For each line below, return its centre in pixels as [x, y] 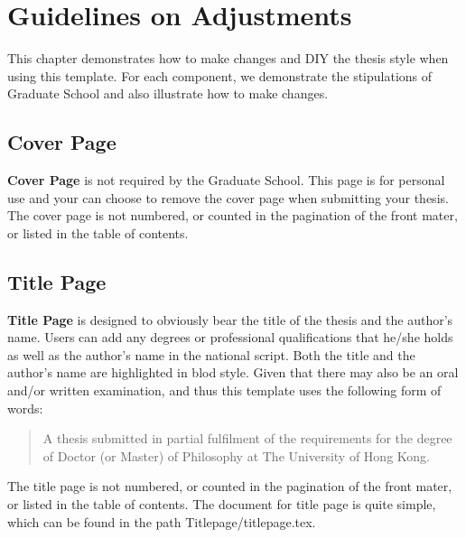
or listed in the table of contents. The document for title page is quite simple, [222, 504]
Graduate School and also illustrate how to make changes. [168, 93]
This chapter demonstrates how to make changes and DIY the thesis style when [228, 58]
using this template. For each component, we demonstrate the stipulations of [220, 75]
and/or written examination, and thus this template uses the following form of [224, 390]
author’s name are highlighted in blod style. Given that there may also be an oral [233, 372]
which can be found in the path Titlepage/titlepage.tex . [162, 521]
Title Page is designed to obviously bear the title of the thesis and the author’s [230, 319]
